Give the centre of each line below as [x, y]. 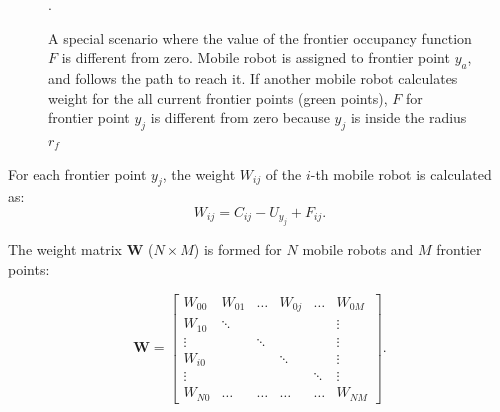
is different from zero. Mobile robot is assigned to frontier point [255, 57]
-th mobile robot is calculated [401, 173]
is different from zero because [240, 117]
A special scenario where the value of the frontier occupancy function [260, 37]
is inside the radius [408, 117]
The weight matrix [65, 249]
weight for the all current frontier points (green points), [218, 97]
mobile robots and [358, 249]
